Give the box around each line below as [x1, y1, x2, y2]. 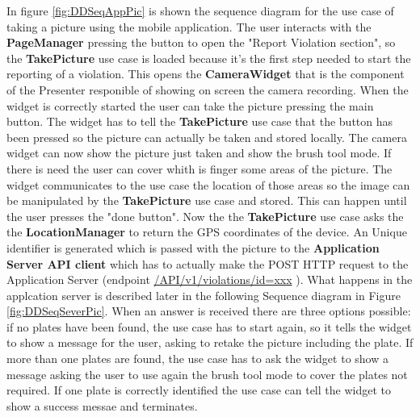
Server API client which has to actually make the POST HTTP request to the [6, 255, 409, 272]
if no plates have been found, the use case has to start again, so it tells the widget [6, 318, 412, 335]
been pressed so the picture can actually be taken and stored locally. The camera [6, 128, 407, 145]
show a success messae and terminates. [6, 397, 198, 414]
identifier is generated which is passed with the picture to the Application [6, 239, 380, 256]
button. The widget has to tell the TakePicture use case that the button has [6, 113, 393, 130]
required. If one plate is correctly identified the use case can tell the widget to [6, 382, 391, 398]
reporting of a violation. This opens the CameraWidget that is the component [6, 65, 405, 82]
